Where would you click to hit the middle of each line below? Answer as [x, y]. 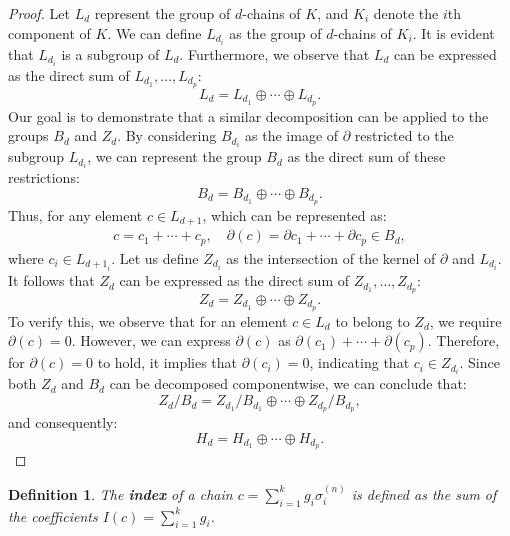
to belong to [372, 320]
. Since [479, 362]
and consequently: [63, 421]
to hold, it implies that [167, 362]
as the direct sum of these [366, 156]
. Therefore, [463, 340]
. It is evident [453, 32]
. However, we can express [151, 340]
